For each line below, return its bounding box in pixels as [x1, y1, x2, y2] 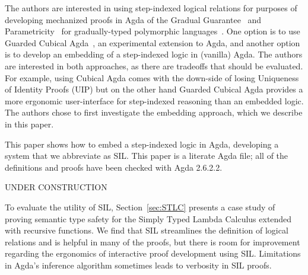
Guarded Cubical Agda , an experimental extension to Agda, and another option [5, 36, 300, 49]
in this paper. [5, 117, 54, 130]
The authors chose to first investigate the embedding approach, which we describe [5, 106, 303, 119]
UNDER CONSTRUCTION [5, 181, 107, 193]
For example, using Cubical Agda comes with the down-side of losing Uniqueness [5, 71, 299, 84]
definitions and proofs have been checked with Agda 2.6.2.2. [5, 161, 223, 173]
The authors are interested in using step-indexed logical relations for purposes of [5, 2, 297, 14]
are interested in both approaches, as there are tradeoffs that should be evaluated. [5, 59, 303, 72]
